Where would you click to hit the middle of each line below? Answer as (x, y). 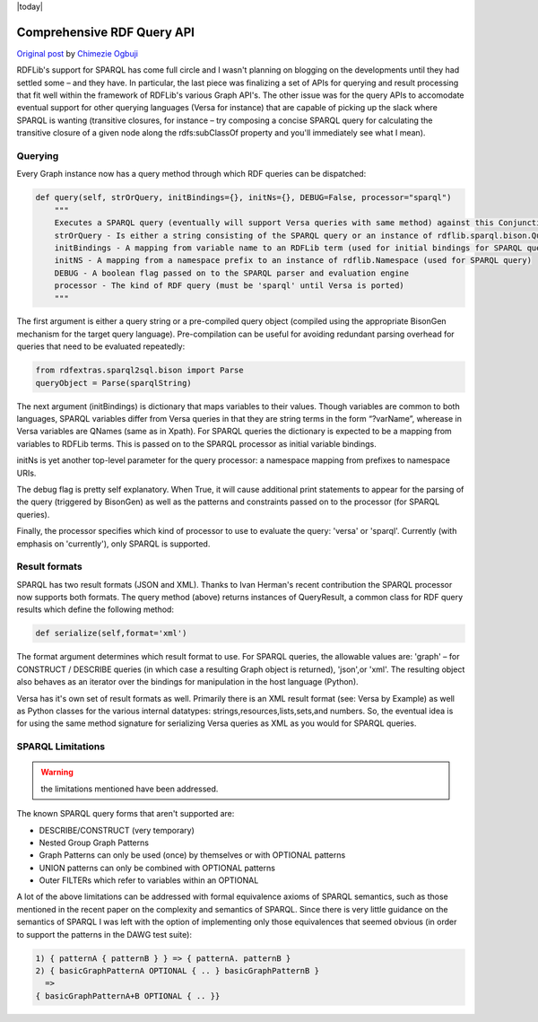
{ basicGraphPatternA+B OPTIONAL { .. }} (128, 996)
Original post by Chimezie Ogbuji (78, 53)
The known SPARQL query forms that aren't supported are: (126, 814)
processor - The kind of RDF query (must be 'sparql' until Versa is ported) (230, 286)
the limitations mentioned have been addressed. (130, 789)
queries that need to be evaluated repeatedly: (101, 346)
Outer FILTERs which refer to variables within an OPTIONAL (149, 880)
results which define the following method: (95, 609)
